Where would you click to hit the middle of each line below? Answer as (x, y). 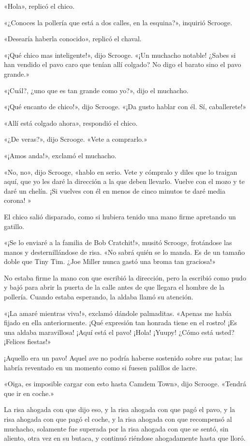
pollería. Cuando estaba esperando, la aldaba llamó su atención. (99, 297)
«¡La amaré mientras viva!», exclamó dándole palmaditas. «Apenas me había (118, 313)
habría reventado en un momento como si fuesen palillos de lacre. (101, 367)
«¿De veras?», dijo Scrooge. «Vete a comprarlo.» (76, 139)
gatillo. (14, 226)
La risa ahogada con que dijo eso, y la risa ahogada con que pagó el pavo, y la (120, 409)
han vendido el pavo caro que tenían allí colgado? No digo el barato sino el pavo (123, 64)
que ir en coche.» (29, 393)
